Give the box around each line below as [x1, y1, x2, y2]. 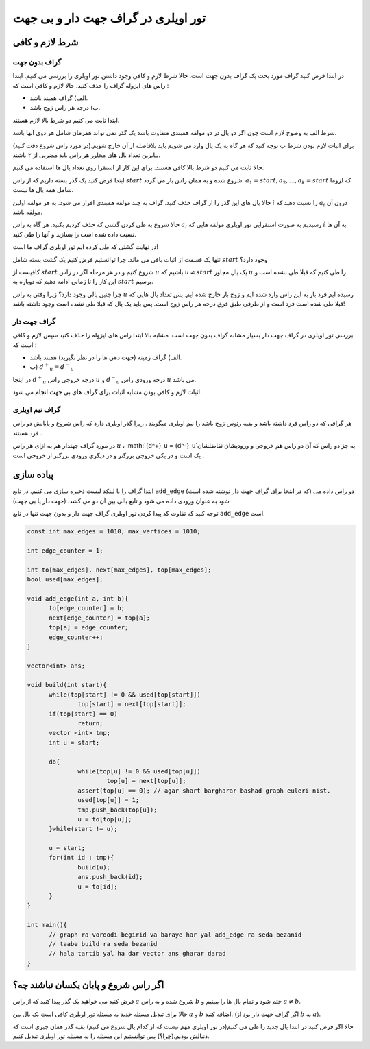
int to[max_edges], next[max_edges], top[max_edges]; [27, 566, 212, 574]
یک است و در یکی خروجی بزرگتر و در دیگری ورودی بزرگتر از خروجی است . [12, 451, 205, 459]
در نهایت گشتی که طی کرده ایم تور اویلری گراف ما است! [12, 243, 159, 251]
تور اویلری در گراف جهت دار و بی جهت [12, 10, 206, 25]
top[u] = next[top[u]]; [106, 777, 186, 785]
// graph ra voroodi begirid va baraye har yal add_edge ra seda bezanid [49, 930, 302, 939]
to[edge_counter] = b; [49, 604, 125, 612]
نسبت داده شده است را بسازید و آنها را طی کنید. [12, 230, 136, 238]
